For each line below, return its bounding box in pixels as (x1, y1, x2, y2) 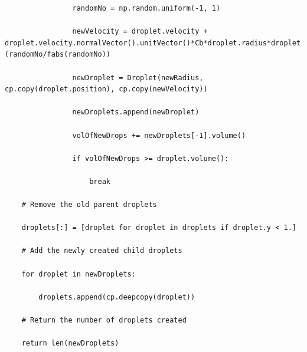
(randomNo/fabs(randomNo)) (5, 50, 110, 59)
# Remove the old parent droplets (21, 200, 157, 209)
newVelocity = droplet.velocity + (72, 27, 208, 36)
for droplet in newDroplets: (21, 269, 136, 278)
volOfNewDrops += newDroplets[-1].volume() (72, 131, 246, 140)
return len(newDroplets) (21, 339, 119, 348)
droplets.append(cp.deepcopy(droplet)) (38, 292, 195, 301)
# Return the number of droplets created (21, 316, 187, 325)
